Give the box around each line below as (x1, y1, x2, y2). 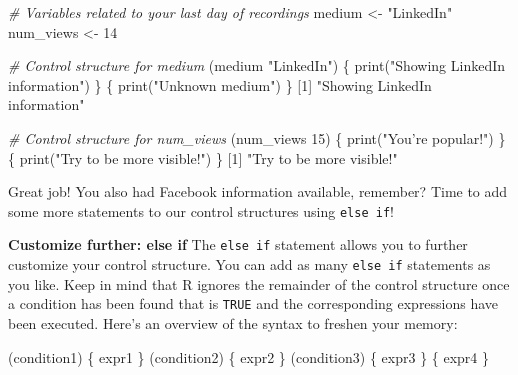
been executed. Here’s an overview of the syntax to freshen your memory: (8, 312, 458, 333)
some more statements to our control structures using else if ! (8, 200, 394, 221)
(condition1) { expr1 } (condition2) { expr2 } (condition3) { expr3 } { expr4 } (8, 346, 490, 367)
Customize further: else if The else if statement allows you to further (8, 234, 468, 255)
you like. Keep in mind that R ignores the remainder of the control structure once (8, 273, 510, 294)
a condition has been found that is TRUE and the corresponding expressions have (8, 293, 499, 314)
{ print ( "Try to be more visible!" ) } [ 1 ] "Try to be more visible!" (8, 147, 398, 168)
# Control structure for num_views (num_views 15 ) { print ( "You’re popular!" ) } (8, 127, 506, 148)
